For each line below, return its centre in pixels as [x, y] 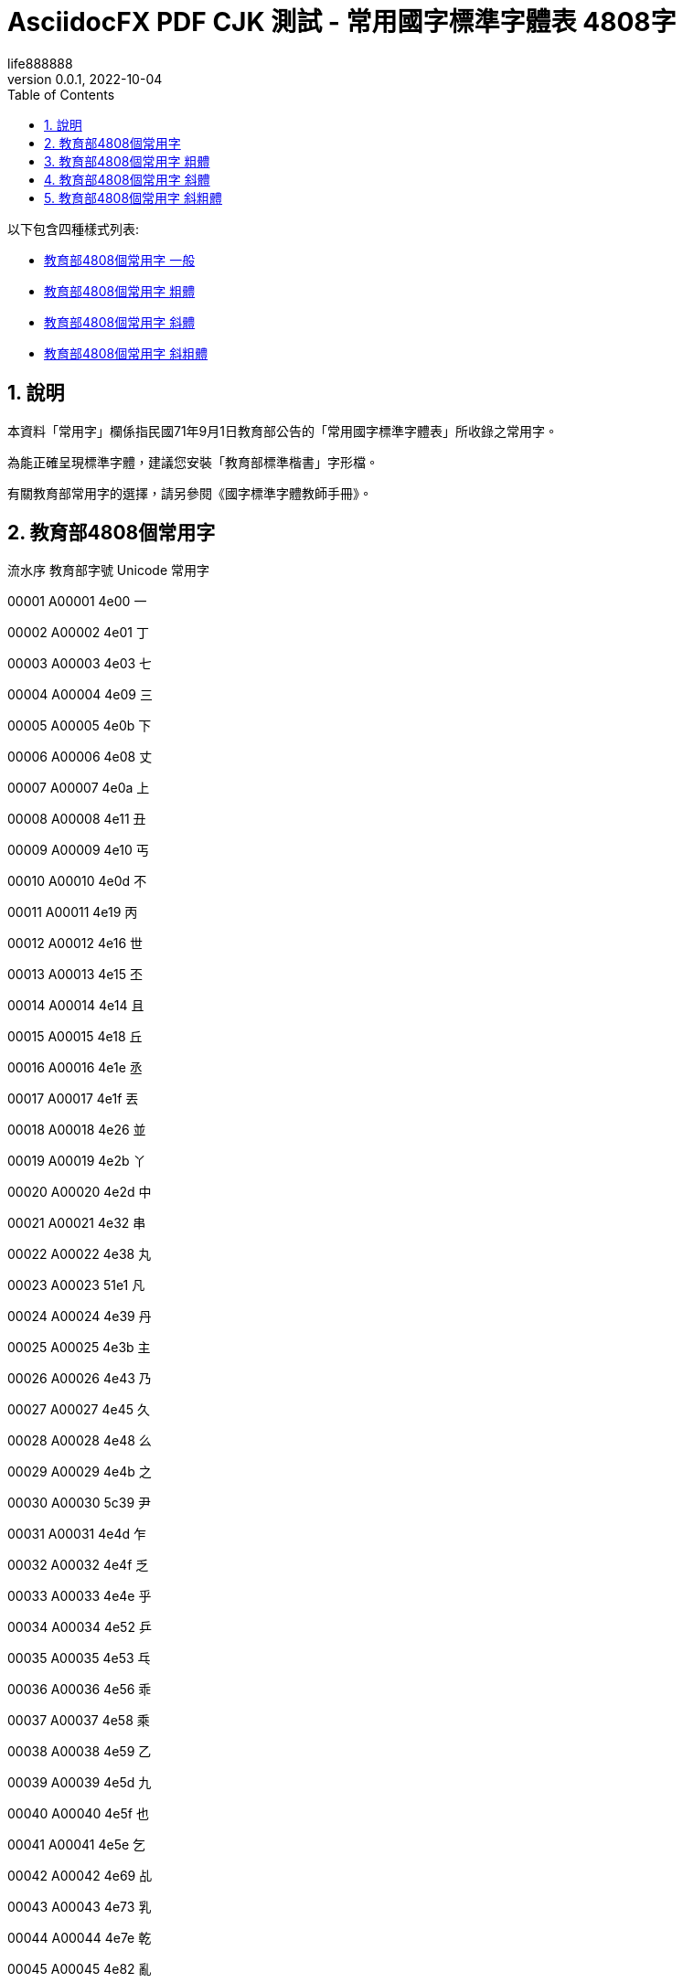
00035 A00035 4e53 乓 [79, 1658]
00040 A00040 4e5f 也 [78, 1814]
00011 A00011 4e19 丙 [73, 912]
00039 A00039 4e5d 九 [80, 1783]
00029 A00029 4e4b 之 [80, 1472]
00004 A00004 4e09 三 [80, 695]
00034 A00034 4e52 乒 [80, 1627]
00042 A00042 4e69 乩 [80, 1876]
